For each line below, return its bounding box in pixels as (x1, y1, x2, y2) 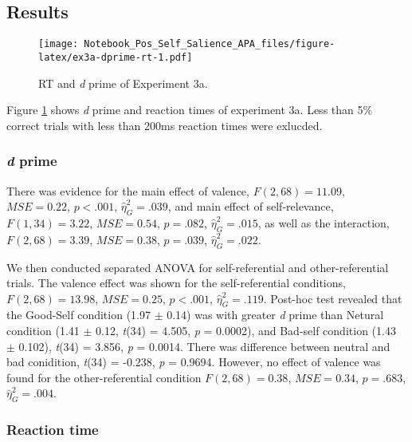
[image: (38, 38, 79, 50)
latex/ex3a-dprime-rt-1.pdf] (38, 51, 193, 63)
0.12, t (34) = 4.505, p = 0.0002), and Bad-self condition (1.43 (96, 322, 396, 339)
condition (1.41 (6, 322, 80, 339)
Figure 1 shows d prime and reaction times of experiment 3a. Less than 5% (6, 101, 373, 118)
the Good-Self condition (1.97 (6, 306, 151, 323)
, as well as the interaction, (257, 214, 390, 231)
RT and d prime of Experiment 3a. (38, 74, 208, 91)
